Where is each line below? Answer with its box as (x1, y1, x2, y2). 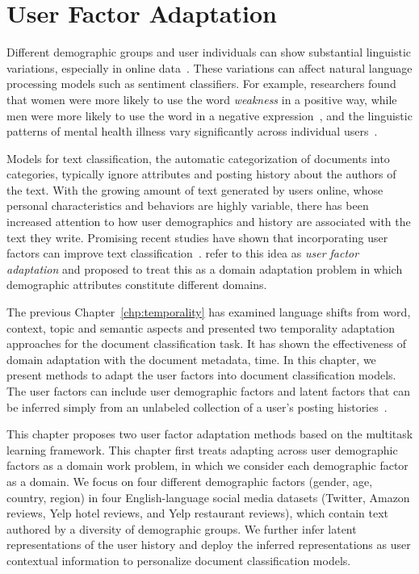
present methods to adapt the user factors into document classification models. (6, 367, 396, 383)
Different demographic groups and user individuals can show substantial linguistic (6, 44, 412, 61)
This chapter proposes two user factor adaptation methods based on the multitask (6, 425, 413, 442)
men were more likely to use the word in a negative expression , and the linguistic (6, 107, 413, 124)
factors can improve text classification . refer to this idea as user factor (6, 245, 359, 262)
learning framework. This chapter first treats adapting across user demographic (6, 441, 398, 458)
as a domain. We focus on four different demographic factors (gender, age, (6, 472, 373, 489)
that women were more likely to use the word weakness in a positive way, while (6, 90, 397, 107)
